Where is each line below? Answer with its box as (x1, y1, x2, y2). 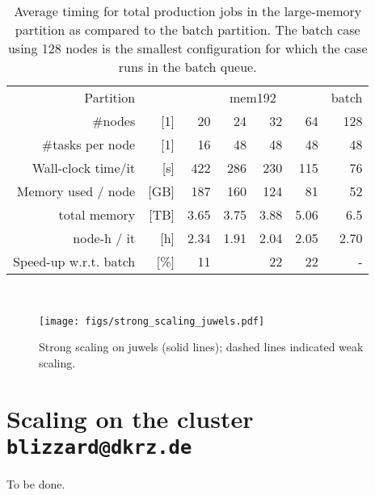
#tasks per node (41, 135, 136, 153)
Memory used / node (16, 182, 136, 200)
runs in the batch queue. (118, 57, 257, 76)
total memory (58, 205, 136, 224)
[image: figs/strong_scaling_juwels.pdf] (39, 315, 265, 327)
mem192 (230, 88, 276, 107)
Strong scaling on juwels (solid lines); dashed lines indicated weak (39, 338, 364, 355)
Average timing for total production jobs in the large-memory (14, 2, 362, 20)
